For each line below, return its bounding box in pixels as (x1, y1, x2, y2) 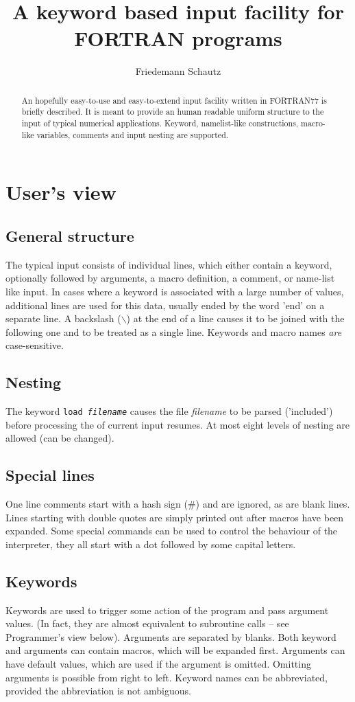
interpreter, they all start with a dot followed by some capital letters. (5, 536, 296, 551)
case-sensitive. (5, 338, 64, 352)
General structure (5, 225, 134, 246)
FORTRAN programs (74, 24, 282, 52)
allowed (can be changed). (5, 431, 114, 445)
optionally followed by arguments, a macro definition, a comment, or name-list (5, 271, 335, 285)
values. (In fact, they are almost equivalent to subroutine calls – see (5, 616, 289, 631)
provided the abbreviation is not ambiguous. (5, 683, 191, 698)
